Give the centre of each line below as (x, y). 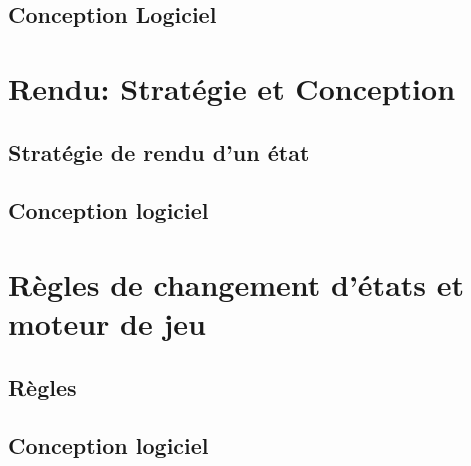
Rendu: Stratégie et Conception (232, 87)
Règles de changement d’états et (236, 283)
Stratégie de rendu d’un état (159, 151)
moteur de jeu (107, 323)
